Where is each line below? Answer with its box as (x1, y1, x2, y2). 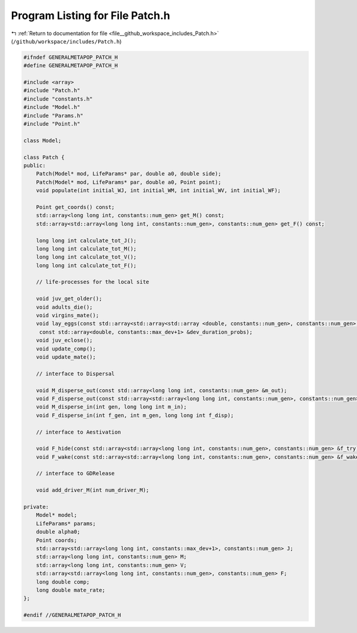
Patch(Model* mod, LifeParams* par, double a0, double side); (36, 170, 221, 177)
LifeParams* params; (36, 520, 96, 527)
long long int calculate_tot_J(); (36, 237, 137, 244)
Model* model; (36, 512, 77, 519)
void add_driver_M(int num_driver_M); (36, 487, 149, 494)
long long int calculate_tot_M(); (36, 245, 137, 252)
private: (23, 503, 49, 510)
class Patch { (23, 153, 65, 161)
